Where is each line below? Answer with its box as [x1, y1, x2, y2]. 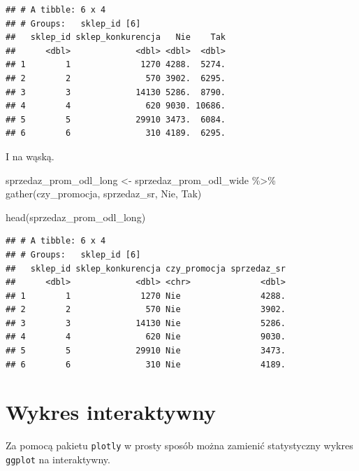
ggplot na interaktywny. [6, 452, 110, 467]
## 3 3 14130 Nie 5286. [6, 318, 286, 328]
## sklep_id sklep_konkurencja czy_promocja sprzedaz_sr [6, 263, 286, 274]
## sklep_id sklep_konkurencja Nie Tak [6, 32, 226, 43]
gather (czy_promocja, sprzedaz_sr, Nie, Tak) [6, 186, 202, 201]
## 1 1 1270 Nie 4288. [6, 290, 286, 301]
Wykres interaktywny [6, 398, 217, 426]
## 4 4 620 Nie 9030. [6, 332, 286, 342]
